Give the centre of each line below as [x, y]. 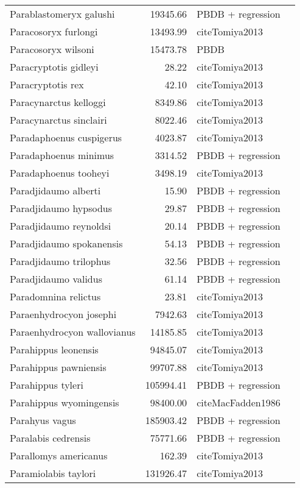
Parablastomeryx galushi [62, 14]
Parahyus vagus [43, 420]
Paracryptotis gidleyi [54, 67]
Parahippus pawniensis [58, 367]
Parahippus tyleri [47, 385]
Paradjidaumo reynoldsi [61, 226]
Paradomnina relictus [55, 296]
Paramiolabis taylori [53, 473]
